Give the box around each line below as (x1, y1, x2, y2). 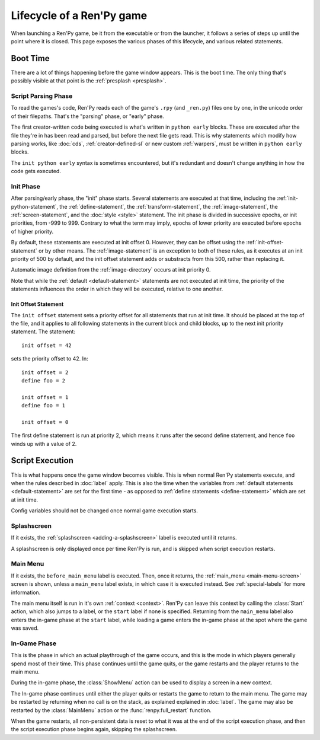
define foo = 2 (21, 377, 66, 384)
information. (11, 589, 41, 596)
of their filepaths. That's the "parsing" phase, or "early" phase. (11, 113, 164, 120)
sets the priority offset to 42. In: (11, 355, 88, 362)
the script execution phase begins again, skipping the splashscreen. (11, 726, 177, 733)
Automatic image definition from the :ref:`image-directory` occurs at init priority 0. (11, 266, 211, 273)
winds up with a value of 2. (11, 440, 77, 447)
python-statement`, (11, 203, 59, 210)
